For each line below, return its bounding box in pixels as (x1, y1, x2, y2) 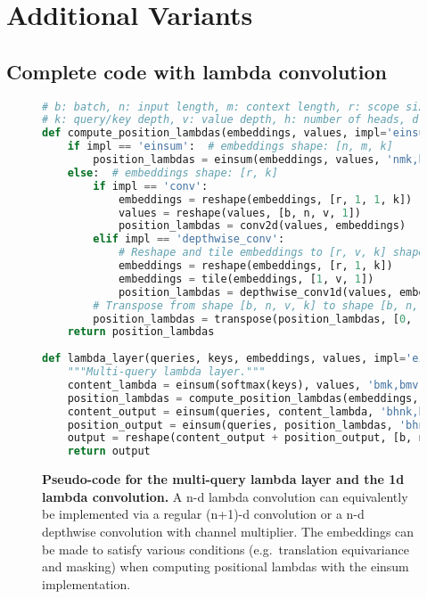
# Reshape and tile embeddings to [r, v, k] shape (118, 246, 425, 259)
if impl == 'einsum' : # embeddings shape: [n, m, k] (67, 140, 393, 153)
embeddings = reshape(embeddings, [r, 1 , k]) (118, 259, 393, 273)
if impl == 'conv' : (93, 179, 209, 193)
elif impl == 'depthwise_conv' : (93, 233, 285, 246)
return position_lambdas (67, 325, 215, 339)
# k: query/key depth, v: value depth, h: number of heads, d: (42, 113, 425, 127)
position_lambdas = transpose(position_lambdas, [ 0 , (93, 312, 413, 325)
